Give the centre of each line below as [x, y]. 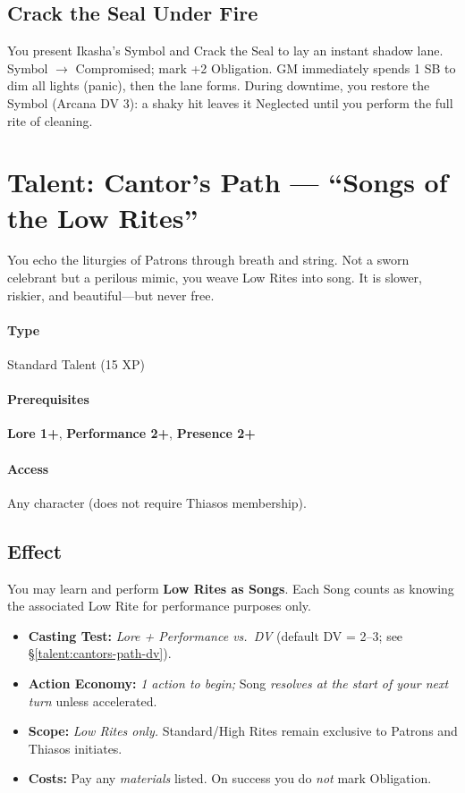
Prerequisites [48, 399]
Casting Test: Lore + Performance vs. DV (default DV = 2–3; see [216, 635]
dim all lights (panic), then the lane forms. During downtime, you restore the [219, 85]
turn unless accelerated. [93, 700]
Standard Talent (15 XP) [76, 364]
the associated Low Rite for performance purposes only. [159, 606]
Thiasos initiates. [75, 748]
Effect [35, 550]
